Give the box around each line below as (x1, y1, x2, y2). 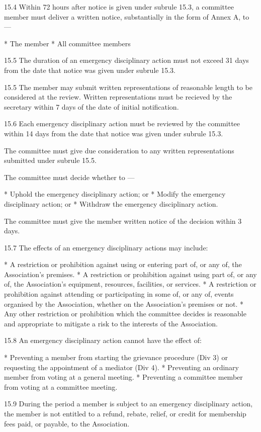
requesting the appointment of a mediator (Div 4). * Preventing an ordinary (4, 362, 239, 372)
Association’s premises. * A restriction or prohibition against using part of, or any (4, 269, 257, 279)
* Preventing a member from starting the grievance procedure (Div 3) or (4, 352, 228, 363)
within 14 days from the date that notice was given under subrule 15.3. (4, 128, 223, 138)
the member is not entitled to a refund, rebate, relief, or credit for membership (4, 408, 246, 418)
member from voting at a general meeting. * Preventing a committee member (4, 372, 243, 382)
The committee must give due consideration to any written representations (4, 145, 234, 155)
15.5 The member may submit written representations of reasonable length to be (4, 81, 252, 92)
